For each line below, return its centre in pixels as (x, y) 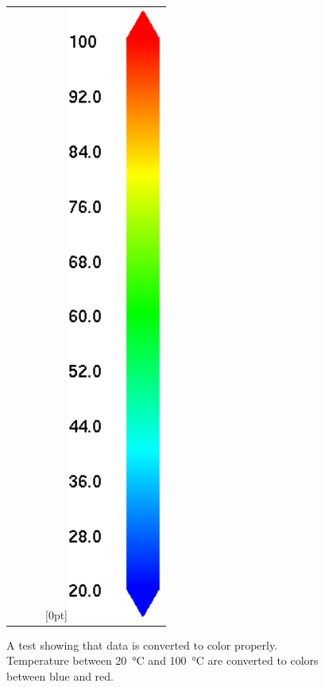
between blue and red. (60, 676)
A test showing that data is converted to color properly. (142, 644)
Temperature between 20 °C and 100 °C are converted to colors (162, 660)
